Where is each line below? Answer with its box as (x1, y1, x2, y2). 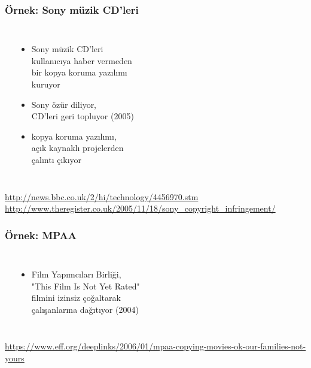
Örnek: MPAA (5, 227, 77, 242)
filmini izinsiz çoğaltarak (31, 291, 121, 304)
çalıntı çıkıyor (31, 153, 82, 165)
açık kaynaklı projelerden (31, 141, 124, 154)
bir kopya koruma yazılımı (31, 66, 127, 79)
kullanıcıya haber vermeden (31, 54, 132, 67)
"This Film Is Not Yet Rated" (31, 279, 140, 292)
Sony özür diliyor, (31, 98, 97, 110)
